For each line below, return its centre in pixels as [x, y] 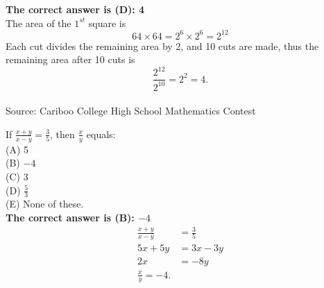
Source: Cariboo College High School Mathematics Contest [131, 111]
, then [62, 134]
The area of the [39, 23]
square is [107, 23]
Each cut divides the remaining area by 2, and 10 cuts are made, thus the [162, 45]
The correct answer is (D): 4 [75, 9]
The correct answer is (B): [70, 217]
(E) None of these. [45, 204]
